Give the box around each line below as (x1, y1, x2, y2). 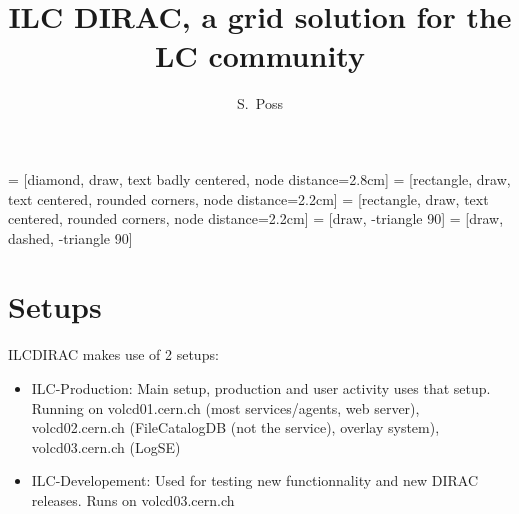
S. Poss (237, 93, 283, 114)
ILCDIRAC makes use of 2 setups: (8, 344, 219, 365)
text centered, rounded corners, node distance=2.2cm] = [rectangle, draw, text (8, 188, 489, 209)
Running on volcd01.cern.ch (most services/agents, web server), (31, 397, 420, 418)
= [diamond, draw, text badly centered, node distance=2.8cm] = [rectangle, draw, (8, 168, 511, 189)
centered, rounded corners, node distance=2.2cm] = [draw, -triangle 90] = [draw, (8, 208, 504, 229)
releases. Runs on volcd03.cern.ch (31, 489, 235, 510)
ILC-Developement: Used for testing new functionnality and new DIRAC (31, 470, 479, 491)
